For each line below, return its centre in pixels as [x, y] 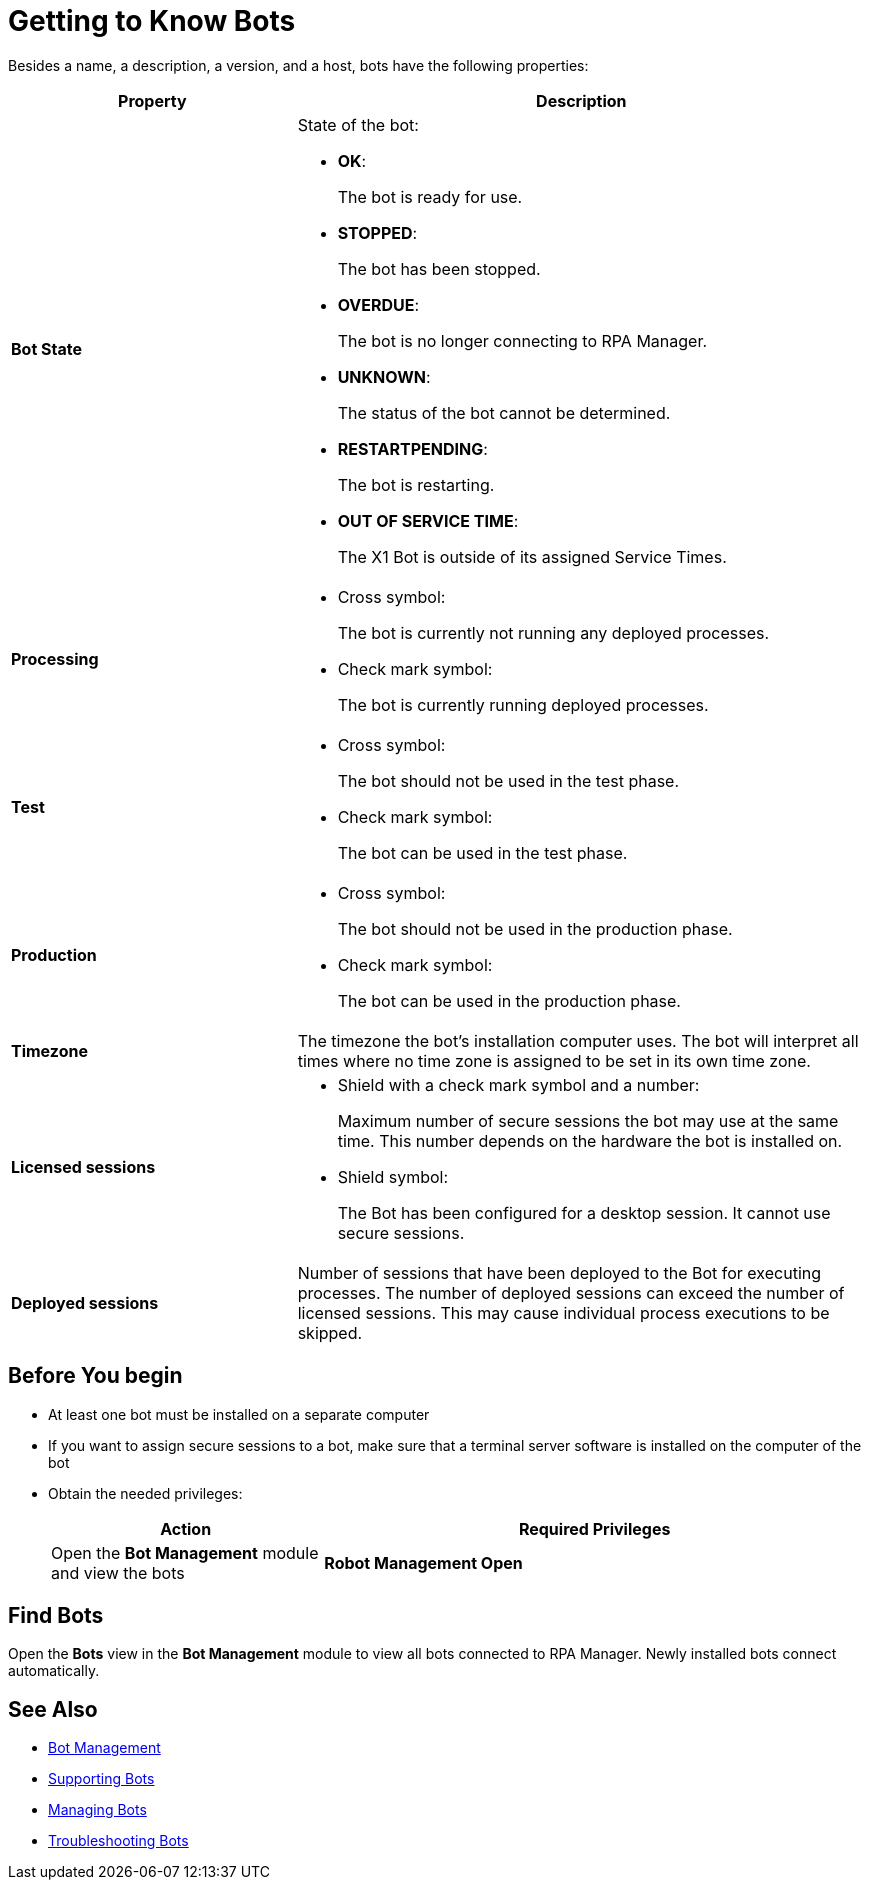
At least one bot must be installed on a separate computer [239, 1414]
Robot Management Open [423, 1562]
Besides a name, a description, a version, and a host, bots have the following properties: [298, 65]
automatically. [54, 1671]
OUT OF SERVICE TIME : [428, 520]
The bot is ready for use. [430, 196]
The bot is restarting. [416, 484]
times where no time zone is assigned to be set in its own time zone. [554, 1060]
